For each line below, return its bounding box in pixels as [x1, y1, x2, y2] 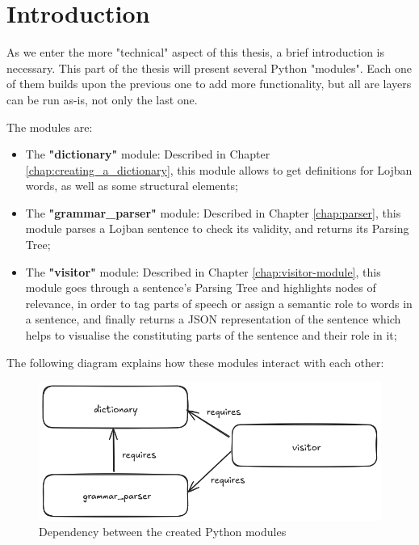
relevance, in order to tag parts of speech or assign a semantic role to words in [25, 294, 413, 311]
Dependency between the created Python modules [39, 523, 287, 540]
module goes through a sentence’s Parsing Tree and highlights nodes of [25, 279, 376, 296]
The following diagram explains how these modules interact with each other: [6, 353, 384, 370]
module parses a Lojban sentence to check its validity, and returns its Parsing [25, 220, 409, 237]
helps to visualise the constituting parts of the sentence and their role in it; [25, 327, 397, 344]
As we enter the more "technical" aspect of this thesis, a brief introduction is [6, 44, 384, 61]
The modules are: [6, 118, 93, 135]
